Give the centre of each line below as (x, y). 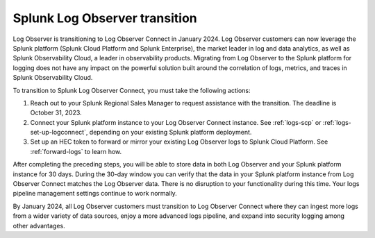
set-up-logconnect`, (59, 133)
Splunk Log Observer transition (105, 18)
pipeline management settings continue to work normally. (95, 194)
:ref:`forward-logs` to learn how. (76, 151)
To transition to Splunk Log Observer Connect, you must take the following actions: (132, 90)
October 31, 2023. (56, 113)
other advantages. (39, 226)
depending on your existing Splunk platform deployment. (170, 133)
